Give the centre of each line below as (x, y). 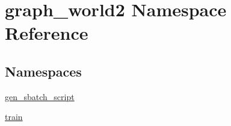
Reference (47, 33)
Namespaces (43, 71)
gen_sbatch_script (40, 96)
